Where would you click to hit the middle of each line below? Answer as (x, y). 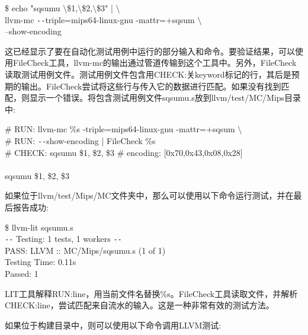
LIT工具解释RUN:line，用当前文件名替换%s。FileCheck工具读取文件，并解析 (151, 293)
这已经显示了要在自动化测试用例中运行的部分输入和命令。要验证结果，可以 (150, 51)
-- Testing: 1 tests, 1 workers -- (63, 239)
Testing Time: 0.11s (41, 262)
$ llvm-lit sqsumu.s (39, 227)
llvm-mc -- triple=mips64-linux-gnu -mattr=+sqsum (100, 19)
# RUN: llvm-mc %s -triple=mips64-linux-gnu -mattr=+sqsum (120, 129)
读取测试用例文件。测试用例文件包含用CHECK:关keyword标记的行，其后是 (148, 74)
